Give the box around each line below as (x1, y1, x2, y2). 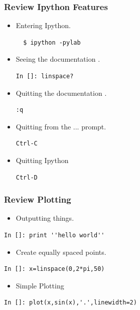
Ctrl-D (16, 174, 38, 181)
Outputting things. (16, 213, 74, 223)
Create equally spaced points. (16, 246, 106, 257)
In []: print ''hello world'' (4, 231, 105, 239)
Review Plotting (4, 193, 71, 206)
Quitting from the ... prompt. (16, 121, 106, 131)
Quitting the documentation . (16, 87, 107, 98)
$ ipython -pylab (23, 39, 81, 46)
